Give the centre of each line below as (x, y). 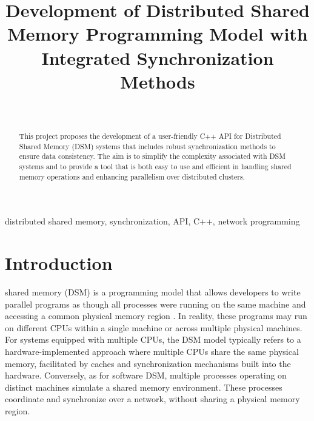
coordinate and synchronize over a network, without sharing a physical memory (152, 399)
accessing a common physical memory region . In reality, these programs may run (156, 316)
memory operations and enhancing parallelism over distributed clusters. (132, 176)
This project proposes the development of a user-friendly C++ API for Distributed (150, 136)
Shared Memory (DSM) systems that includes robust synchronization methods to (147, 146)
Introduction (59, 263)
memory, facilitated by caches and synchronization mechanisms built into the (148, 363)
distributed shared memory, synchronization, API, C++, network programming (152, 221)
